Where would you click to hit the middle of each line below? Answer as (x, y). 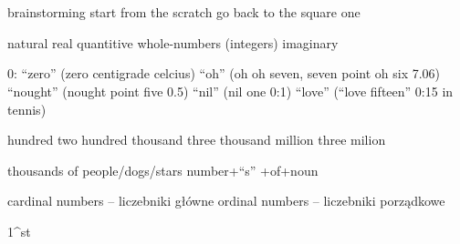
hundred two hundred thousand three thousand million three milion (197, 140)
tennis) (27, 109)
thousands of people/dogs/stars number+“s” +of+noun (163, 170)
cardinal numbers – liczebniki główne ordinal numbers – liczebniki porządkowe (226, 201)
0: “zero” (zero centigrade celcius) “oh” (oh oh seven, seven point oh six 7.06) (224, 73)
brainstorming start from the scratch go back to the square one (184, 12)
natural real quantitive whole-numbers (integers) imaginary (173, 42)
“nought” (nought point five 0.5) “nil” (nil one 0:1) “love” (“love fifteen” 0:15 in (230, 91)
